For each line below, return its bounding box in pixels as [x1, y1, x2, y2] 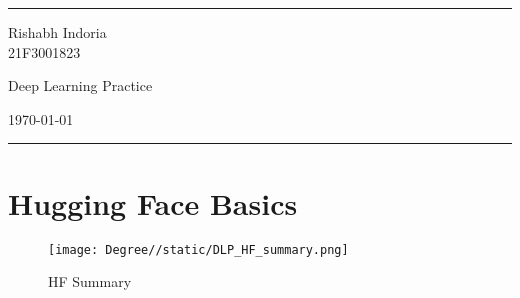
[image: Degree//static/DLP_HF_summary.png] [48, 242, 349, 257]
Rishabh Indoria [8, 22, 107, 42]
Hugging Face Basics [8, 182, 298, 223]
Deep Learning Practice [8, 75, 153, 96]
